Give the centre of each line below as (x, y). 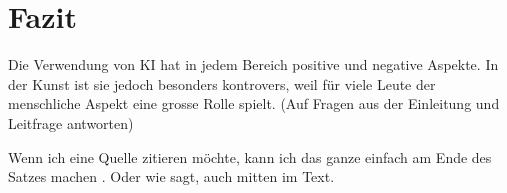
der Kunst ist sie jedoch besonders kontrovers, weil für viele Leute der (222, 83)
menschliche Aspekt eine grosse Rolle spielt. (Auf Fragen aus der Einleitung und (254, 103)
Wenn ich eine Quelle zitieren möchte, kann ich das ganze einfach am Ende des (250, 156)
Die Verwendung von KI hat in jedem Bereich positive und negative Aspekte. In (253, 64)
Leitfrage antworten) (71, 122)
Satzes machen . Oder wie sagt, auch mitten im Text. (171, 176)
